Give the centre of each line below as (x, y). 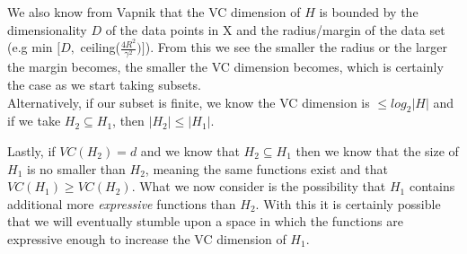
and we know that (190, 150)
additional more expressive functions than (122, 203)
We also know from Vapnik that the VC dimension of (154, 12)
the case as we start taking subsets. (104, 84)
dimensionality (47, 29)
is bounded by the (369, 12)
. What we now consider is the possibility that (259, 186)
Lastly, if (31, 150)
